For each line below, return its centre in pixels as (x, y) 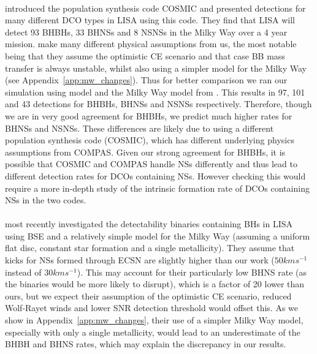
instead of (23, 272)
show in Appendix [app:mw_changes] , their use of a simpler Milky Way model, (154, 320)
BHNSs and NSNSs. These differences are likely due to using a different (139, 128)
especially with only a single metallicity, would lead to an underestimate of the (153, 332)
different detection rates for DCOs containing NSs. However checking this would (155, 175)
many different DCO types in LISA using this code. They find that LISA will (150, 20)
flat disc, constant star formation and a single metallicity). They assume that (150, 248)
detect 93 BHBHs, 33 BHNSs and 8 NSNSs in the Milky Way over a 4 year (146, 32)
